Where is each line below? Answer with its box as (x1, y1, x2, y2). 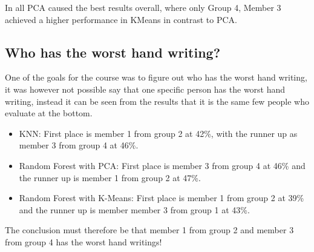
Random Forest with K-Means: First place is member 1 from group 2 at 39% (19, 191, 304, 204)
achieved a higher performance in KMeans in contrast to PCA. (5, 13, 237, 25)
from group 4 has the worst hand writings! (5, 235, 162, 248)
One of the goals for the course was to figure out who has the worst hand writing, (5, 71, 307, 84)
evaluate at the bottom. (5, 107, 93, 119)
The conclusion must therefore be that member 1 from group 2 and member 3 (5, 224, 294, 236)
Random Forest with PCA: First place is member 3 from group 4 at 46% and (19, 159, 306, 171)
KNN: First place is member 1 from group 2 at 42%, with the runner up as (19, 127, 298, 139)
